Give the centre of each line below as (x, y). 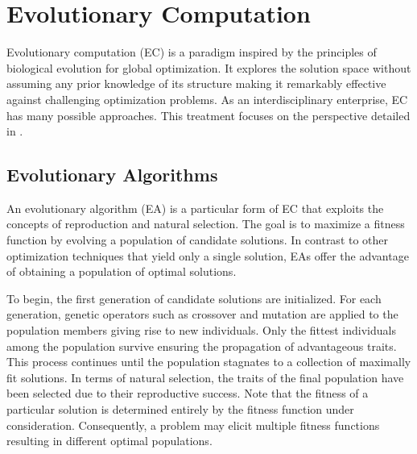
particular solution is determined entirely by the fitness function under (180, 409)
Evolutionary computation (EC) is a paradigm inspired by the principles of (192, 52)
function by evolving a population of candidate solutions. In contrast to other (198, 240)
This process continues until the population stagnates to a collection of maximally (209, 362)
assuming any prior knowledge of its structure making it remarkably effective (196, 83)
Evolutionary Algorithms (112, 175)
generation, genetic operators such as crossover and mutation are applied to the (202, 314)
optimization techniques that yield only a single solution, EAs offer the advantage (208, 255)
